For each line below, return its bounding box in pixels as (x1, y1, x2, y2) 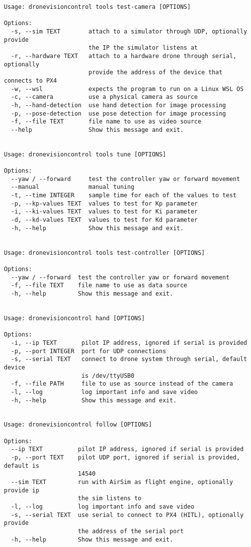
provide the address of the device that (88, 69, 222, 76)
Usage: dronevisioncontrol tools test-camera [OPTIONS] (4, 3, 191, 10)
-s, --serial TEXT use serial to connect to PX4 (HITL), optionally (11, 511, 244, 518)
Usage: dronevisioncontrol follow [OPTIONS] (4, 421, 152, 428)
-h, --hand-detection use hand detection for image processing (11, 101, 226, 109)
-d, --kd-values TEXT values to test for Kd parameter (11, 216, 198, 224)
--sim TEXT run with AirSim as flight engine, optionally (11, 479, 233, 486)
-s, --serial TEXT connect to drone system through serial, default (11, 356, 247, 363)
